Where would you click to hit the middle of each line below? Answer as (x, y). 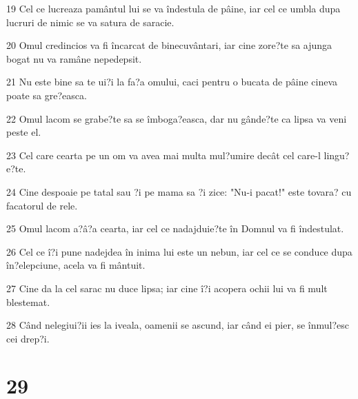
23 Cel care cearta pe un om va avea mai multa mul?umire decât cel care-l (163, 155)
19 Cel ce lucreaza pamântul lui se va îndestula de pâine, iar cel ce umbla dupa (173, 8)
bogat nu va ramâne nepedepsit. (74, 58)
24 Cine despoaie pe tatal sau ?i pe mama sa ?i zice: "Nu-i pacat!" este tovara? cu (179, 191)
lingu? (337, 155)
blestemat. (28, 301)
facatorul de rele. (42, 205)
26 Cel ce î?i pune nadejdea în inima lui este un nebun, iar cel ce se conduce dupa (179, 251)
